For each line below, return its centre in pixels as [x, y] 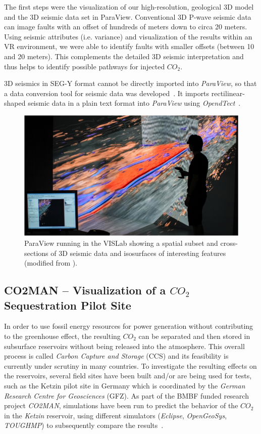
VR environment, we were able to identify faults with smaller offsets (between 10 [129, 46]
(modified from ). [51, 263]
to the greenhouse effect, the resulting [62, 336]
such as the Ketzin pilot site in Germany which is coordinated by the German [125, 385]
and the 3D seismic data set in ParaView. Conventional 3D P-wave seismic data [128, 16]
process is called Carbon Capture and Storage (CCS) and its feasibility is [116, 356]
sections [36, 253]
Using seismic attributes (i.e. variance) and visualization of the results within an [128, 36]
